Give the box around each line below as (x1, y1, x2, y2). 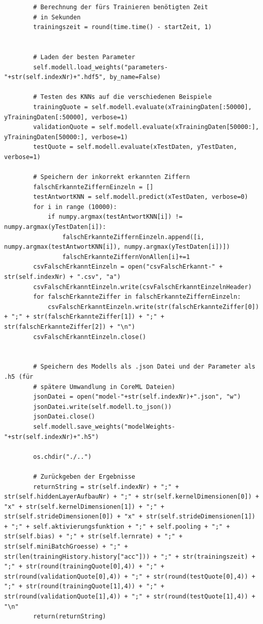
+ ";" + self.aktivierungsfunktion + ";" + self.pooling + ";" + (4, 523, 230, 530)
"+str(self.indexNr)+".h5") (4, 433, 99, 440)
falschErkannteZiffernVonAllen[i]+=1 (62, 253, 190, 261)
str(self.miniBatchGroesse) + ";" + (4, 543, 128, 551)
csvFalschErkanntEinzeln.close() (33, 333, 147, 341)
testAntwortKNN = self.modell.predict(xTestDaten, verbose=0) (33, 193, 248, 201)
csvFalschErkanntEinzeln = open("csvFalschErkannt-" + (33, 263, 223, 271)
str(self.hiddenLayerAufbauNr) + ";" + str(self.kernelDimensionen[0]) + (4, 493, 259, 501)
